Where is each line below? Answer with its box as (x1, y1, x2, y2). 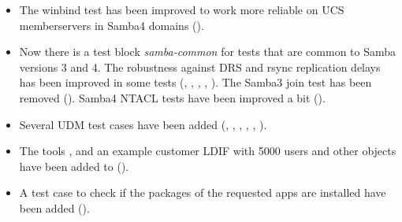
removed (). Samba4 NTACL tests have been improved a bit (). (19, 89, 326, 105)
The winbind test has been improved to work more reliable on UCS (19, 2, 344, 17)
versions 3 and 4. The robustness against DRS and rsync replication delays (19, 58, 381, 75)
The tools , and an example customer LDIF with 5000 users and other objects (19, 142, 396, 159)
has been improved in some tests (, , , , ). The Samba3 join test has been (19, 74, 372, 91)
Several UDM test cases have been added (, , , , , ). (19, 116, 267, 132)
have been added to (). (19, 157, 129, 174)
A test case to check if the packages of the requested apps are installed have (19, 184, 386, 201)
